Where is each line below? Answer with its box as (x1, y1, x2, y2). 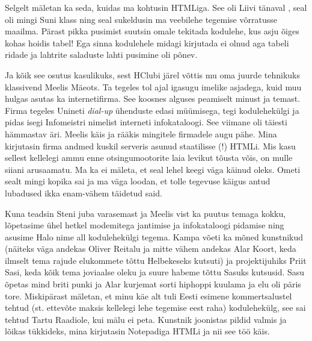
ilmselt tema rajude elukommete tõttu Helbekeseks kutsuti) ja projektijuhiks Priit (5, 254, 307, 266)
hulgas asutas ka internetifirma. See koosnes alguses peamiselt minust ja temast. (5, 92, 301, 105)
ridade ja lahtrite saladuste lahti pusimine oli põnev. (5, 48, 198, 61)
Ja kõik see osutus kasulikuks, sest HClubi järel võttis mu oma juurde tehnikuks (5, 68, 300, 81)
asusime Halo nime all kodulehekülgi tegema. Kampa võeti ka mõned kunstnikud (5, 230, 304, 243)
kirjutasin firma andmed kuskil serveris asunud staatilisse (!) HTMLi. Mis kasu (5, 139, 296, 152)
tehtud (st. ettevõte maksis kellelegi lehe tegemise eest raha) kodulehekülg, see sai (5, 301, 306, 314)
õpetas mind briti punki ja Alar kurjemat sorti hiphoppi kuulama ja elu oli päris (5, 278, 301, 290)
